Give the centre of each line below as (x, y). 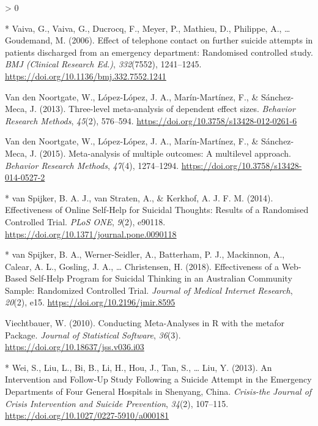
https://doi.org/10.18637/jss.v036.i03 (75, 347)
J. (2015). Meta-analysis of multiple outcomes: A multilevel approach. (160, 153)
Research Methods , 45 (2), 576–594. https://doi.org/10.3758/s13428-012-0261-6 (151, 120)
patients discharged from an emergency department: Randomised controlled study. (159, 52)
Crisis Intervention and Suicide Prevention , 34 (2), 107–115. (117, 403)
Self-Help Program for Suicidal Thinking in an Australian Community (161, 278)
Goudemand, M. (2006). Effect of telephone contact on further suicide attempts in (159, 40)
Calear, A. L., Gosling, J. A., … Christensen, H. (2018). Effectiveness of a (142, 266)
